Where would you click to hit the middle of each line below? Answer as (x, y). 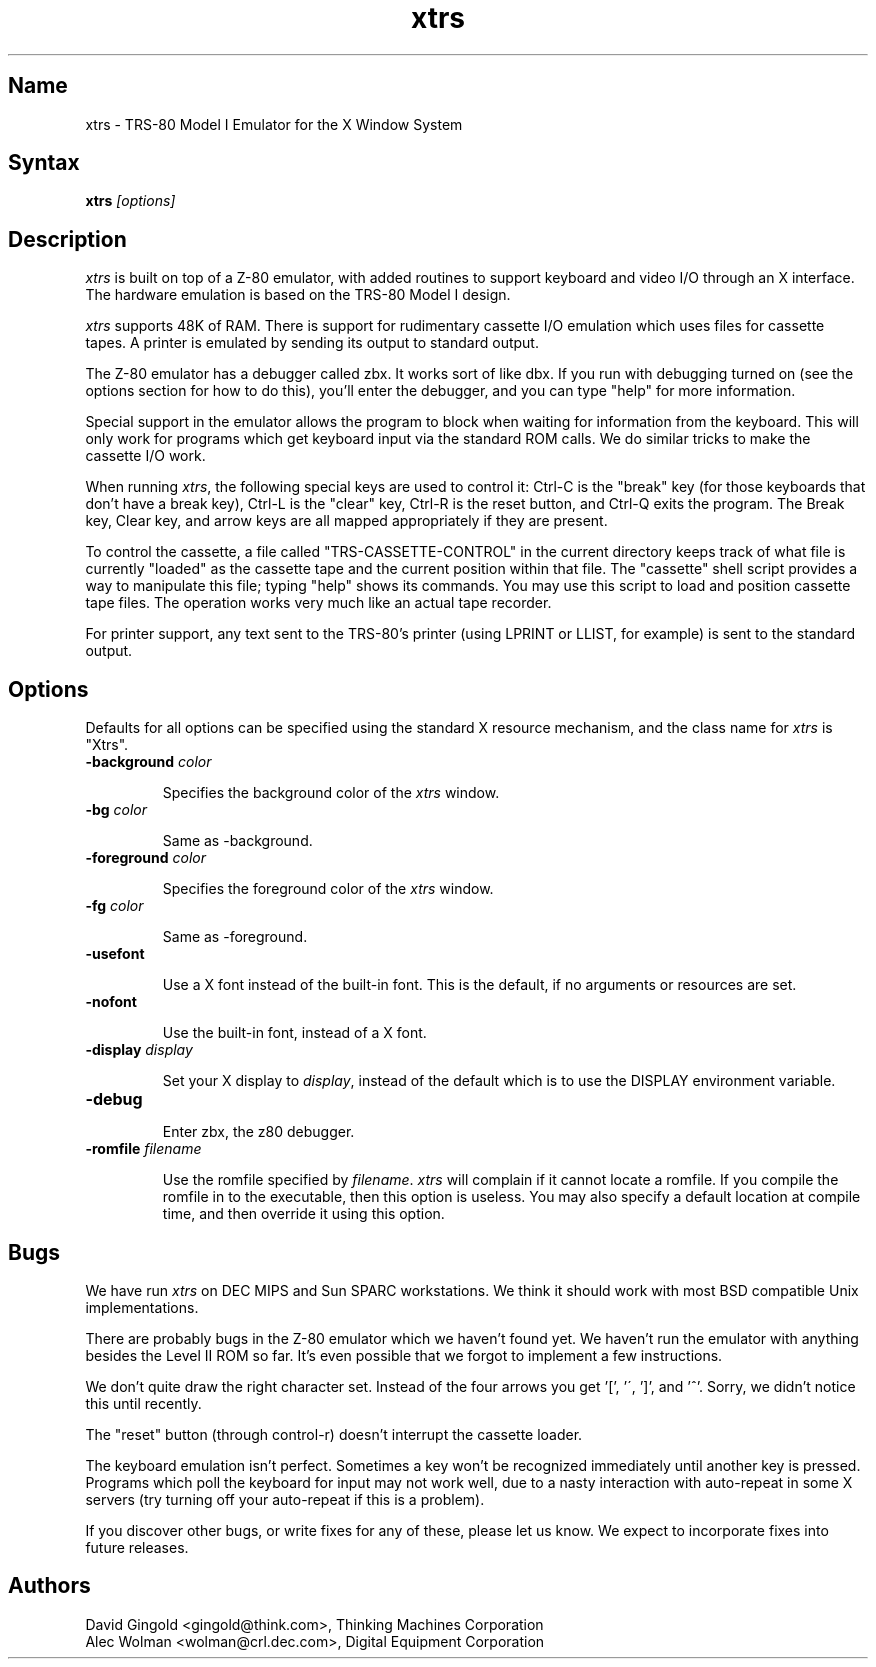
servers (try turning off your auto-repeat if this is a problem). (285, 1499)
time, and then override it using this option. (303, 1214)
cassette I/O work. (145, 456)
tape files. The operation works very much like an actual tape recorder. (318, 603)
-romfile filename (143, 1149)
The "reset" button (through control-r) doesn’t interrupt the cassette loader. (334, 1434)
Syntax (44, 163)
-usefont (115, 954)
